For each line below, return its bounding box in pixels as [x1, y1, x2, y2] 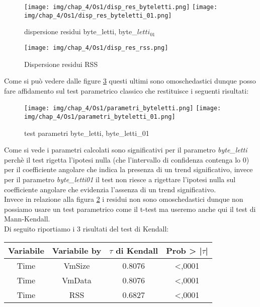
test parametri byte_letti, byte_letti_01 [24, 127, 149, 138]
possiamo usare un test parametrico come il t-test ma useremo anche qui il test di [4, 203, 256, 214]
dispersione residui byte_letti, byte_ [24, 26, 137, 37]
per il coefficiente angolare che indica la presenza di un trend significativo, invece [4, 164, 253, 175]
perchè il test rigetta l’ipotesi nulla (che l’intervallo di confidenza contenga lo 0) [4, 154, 249, 165]
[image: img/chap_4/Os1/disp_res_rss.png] [24, 44, 168, 51]
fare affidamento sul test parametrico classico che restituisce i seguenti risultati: [4, 85, 249, 96]
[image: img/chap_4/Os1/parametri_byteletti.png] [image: [24, 105, 221, 112]
